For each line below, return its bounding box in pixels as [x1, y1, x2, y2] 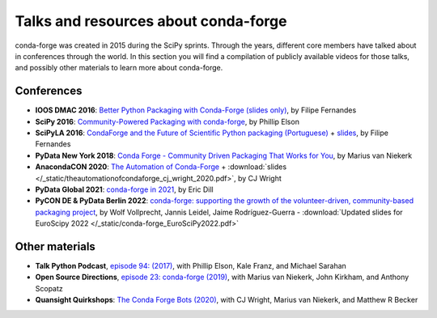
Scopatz [35, 283, 64, 293]
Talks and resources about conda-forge [15, 12, 287, 30]
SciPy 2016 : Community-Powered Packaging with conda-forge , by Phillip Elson [35, 117, 299, 126]
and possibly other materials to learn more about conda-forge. [15, 63, 223, 73]
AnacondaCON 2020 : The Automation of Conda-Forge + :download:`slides [35, 162, 287, 172]
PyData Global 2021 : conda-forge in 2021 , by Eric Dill [35, 184, 214, 194]
